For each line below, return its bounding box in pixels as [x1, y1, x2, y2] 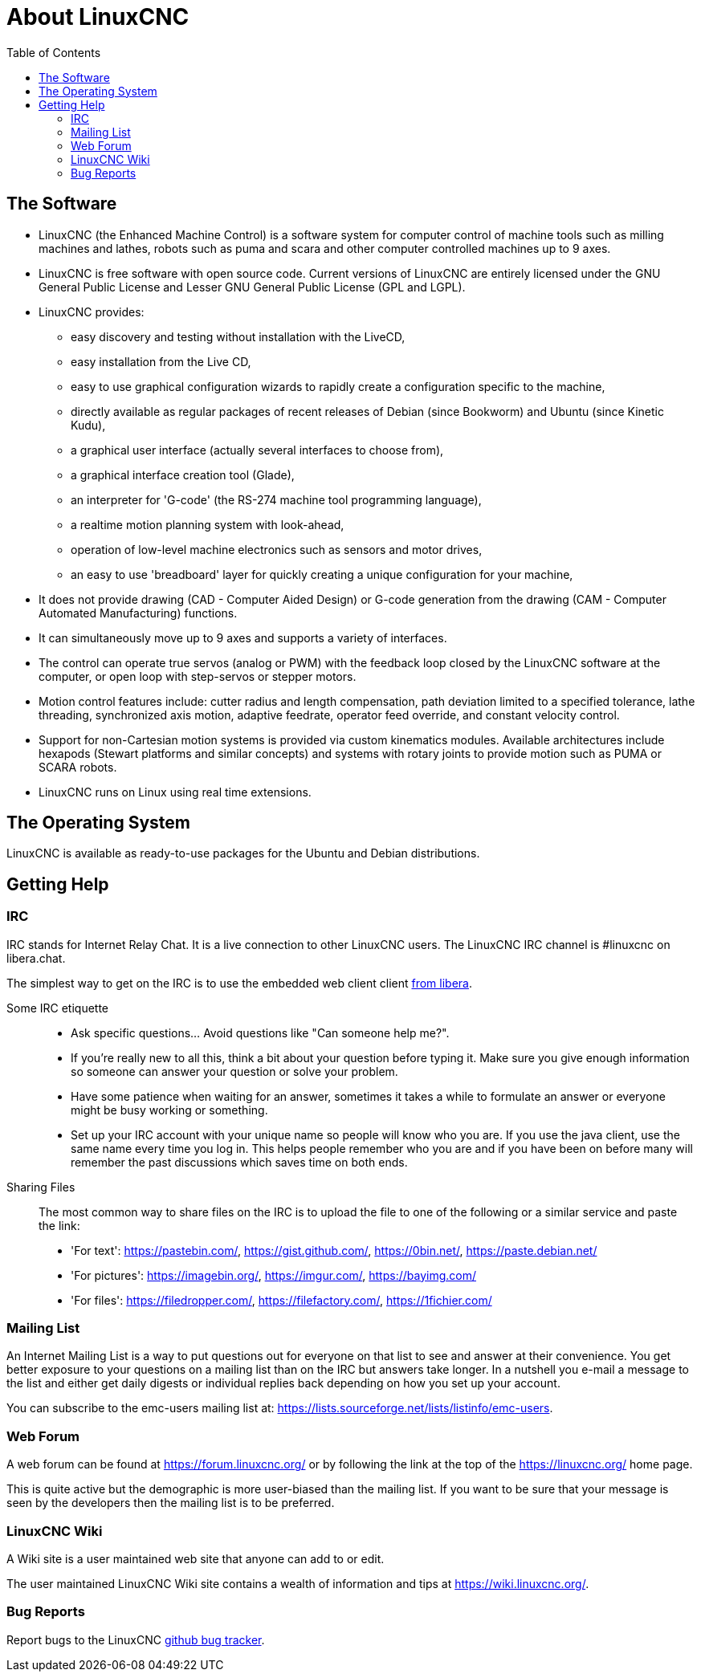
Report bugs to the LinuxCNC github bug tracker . [6, 1632, 265, 1647]
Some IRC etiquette [6, 1000, 109, 1015]
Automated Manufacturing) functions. [39, 605, 238, 620]
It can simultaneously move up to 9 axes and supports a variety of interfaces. [39, 630, 447, 645]
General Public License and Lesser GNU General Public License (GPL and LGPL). [39, 279, 466, 294]
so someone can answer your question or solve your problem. [71, 1064, 398, 1078]
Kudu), [71, 417, 106, 432]
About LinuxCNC [6, 3, 190, 31]
